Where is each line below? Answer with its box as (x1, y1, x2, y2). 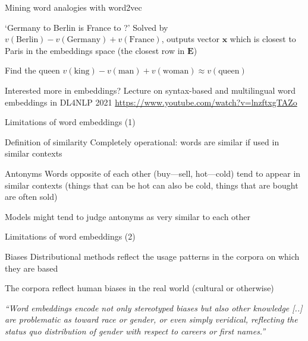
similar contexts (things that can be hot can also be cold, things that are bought (5, 179, 298, 191)
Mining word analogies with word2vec (5, 1, 142, 13)
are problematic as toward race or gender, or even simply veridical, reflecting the (5, 313, 298, 326)
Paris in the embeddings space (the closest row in (5, 44, 185, 56)
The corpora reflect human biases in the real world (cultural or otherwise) (5, 282, 274, 294)
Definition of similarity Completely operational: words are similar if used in (5, 135, 279, 148)
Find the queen (5, 64, 60, 77)
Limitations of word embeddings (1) (5, 116, 136, 128)
